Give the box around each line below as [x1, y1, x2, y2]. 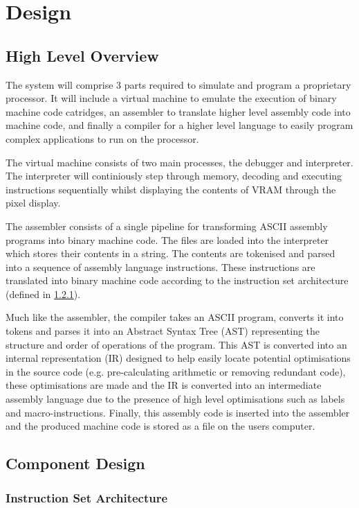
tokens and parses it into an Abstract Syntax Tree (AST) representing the [6, 324, 320, 338]
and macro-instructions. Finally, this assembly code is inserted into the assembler [6, 405, 350, 419]
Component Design [6, 453, 145, 474]
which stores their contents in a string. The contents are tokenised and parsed [6, 246, 335, 261]
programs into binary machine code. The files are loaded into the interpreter [6, 232, 329, 247]
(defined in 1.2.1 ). [6, 286, 81, 301]
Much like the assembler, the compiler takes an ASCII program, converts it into [6, 310, 344, 324]
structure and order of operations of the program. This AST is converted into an [6, 337, 347, 351]
